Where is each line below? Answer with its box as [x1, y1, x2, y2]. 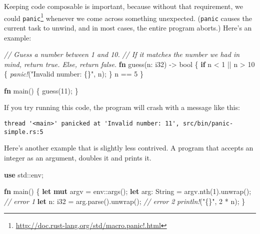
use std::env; [4, 169, 43, 179]
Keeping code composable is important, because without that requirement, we [4, 1, 243, 11]
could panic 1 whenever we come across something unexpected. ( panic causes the [4, 11, 252, 23]
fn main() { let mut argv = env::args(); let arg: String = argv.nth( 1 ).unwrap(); [4, 186, 251, 196]
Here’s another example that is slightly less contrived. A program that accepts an [4, 142, 253, 153]
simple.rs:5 [4, 128, 43, 135]
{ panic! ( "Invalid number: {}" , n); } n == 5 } [4, 68, 143, 79]
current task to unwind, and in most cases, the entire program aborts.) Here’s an [4, 22, 252, 32]
